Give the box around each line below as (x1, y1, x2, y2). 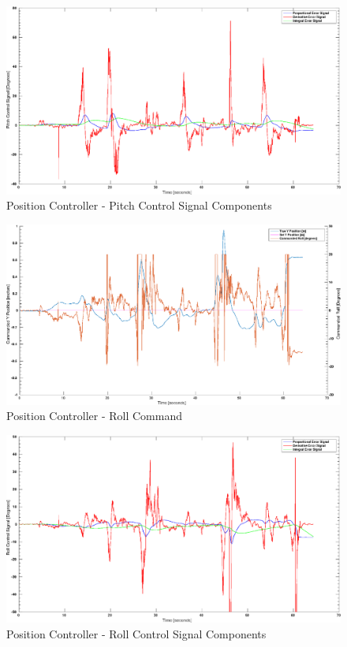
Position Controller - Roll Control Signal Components (6, 625, 267, 641)
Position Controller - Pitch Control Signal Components (6, 197, 272, 214)
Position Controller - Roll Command (6, 407, 182, 424)
